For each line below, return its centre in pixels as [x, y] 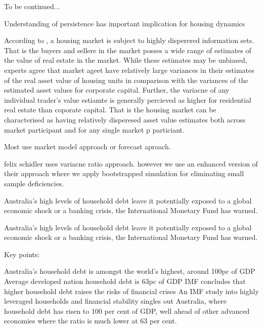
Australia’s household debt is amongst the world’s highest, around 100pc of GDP [130, 271]
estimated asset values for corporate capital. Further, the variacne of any [117, 90]
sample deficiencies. [34, 183]
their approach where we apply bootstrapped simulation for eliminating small [124, 173]
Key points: [22, 254]
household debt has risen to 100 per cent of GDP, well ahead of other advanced [127, 311]
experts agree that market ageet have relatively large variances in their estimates [129, 70]
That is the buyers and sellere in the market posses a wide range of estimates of [128, 50]
